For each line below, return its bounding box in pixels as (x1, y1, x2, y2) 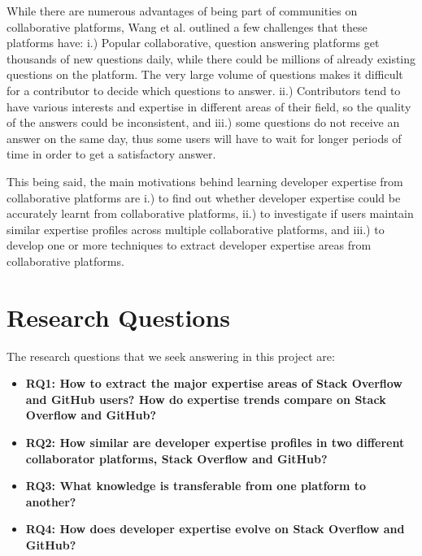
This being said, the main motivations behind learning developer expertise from (7, 172, 403, 189)
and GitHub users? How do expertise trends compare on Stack (25, 390, 386, 407)
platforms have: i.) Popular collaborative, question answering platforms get (7, 34, 380, 51)
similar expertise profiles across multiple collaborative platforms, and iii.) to (7, 220, 385, 237)
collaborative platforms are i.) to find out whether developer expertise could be (7, 189, 401, 206)
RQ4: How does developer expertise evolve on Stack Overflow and (25, 520, 405, 537)
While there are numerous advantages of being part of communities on (7, 2, 358, 19)
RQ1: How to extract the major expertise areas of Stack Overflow (25, 375, 402, 392)
